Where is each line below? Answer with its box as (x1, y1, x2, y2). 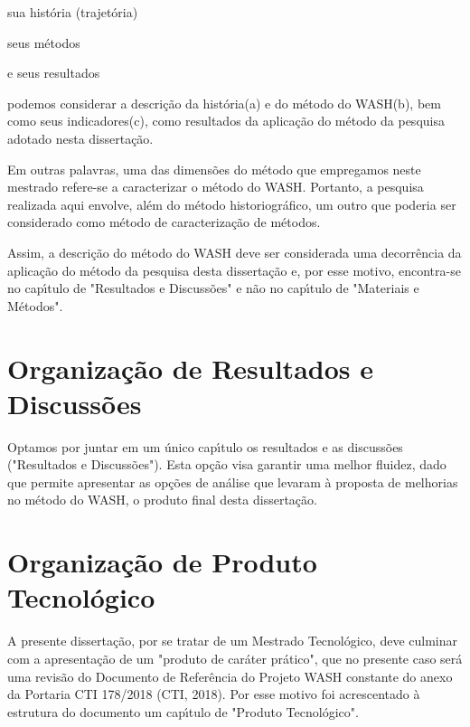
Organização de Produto (7, 543, 317, 581)
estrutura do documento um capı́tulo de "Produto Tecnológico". (7, 702, 359, 721)
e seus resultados (7, 63, 100, 82)
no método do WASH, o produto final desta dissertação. (7, 490, 317, 509)
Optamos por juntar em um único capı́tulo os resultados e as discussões (7, 437, 403, 456)
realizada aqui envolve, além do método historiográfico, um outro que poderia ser (7, 194, 456, 213)
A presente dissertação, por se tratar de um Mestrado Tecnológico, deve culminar (7, 631, 458, 650)
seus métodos (7, 33, 80, 52)
